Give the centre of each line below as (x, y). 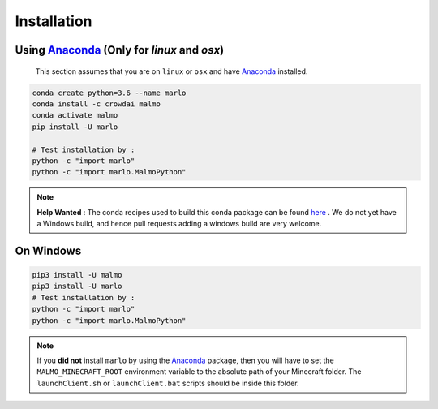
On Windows (48, 250)
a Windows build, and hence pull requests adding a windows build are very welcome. (179, 224)
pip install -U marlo (75, 127)
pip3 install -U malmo (77, 275)
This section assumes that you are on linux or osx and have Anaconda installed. (172, 71)
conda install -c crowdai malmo (97, 104)
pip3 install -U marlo (77, 286)
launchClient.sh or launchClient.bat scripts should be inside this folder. (168, 383)
